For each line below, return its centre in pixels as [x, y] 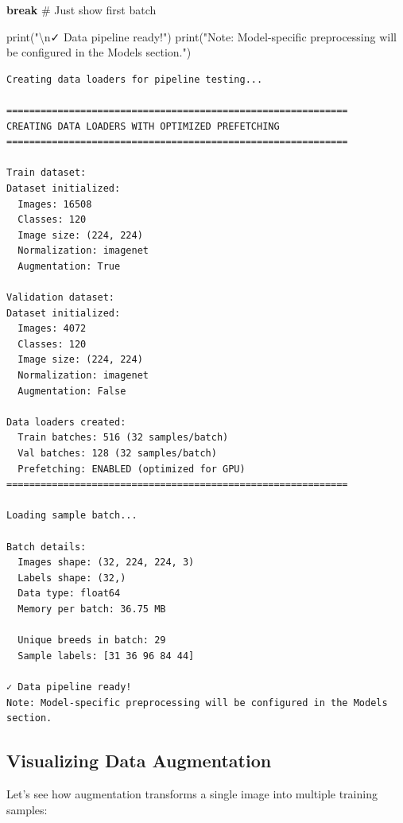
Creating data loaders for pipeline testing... [135, 79]
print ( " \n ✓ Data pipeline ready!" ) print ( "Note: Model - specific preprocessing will [201, 36]
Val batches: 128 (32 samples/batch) [117, 454]
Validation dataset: [61, 298]
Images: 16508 [55, 204]
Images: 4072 [52, 329]
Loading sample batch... [72, 516]
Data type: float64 [69, 594]
